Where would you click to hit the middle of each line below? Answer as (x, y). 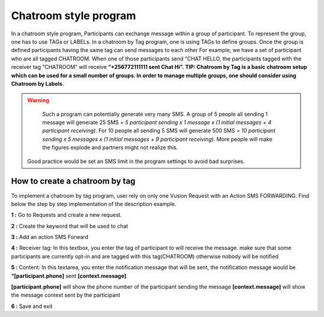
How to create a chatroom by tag (73, 181)
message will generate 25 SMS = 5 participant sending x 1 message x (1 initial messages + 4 (157, 122)
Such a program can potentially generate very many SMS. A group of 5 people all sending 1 (155, 114)
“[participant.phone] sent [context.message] (69, 276)
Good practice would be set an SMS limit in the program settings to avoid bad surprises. (136, 161)
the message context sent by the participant (66, 295)
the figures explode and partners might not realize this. (110, 147)
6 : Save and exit (32, 306)
